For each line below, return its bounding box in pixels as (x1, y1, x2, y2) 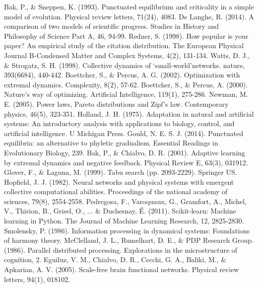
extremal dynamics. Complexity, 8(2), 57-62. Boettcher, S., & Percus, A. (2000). (4, 79, 248, 89)
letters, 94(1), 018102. (4, 274, 70, 284)
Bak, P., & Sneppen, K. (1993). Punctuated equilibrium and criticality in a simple (4, 1, 254, 11)
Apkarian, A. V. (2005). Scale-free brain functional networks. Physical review (4, 264, 239, 275)
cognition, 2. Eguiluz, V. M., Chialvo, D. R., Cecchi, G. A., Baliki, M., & (4, 254, 227, 265)
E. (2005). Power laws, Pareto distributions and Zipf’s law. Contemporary (4, 98, 229, 109)
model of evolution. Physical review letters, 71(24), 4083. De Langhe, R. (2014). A (4, 11, 254, 21)
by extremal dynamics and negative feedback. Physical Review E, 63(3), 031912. (4, 157, 248, 167)
